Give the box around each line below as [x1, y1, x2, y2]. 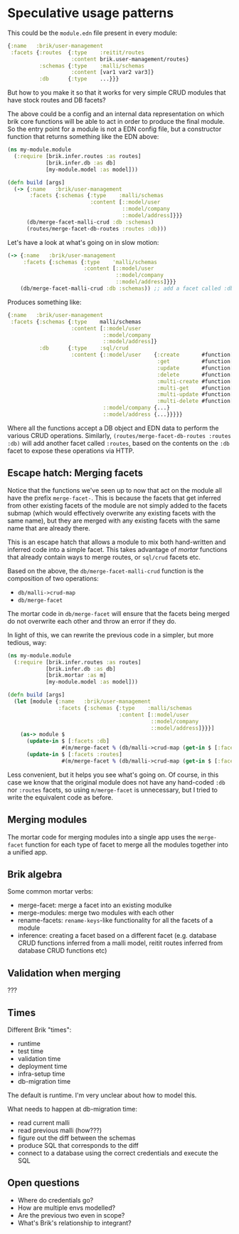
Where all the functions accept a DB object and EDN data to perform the [7, 424, 219, 432]
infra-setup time [17, 1070, 65, 1078]
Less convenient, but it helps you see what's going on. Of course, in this [7, 770, 219, 779]
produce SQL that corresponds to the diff [17, 1141, 139, 1149]
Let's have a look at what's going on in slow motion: [7, 238, 159, 246]
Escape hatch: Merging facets [7, 467, 144, 479]
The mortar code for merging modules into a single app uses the [7, 832, 196, 841]
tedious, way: [7, 638, 47, 647]
